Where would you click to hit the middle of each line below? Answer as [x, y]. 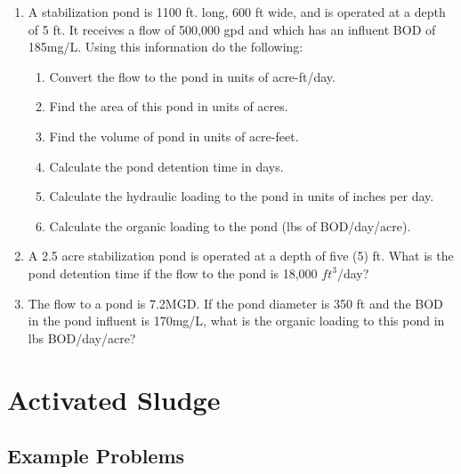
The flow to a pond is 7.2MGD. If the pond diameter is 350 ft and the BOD [235, 303]
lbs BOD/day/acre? [82, 337]
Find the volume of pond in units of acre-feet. [174, 136]
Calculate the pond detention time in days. [166, 166]
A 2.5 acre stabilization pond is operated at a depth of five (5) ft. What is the [241, 256]
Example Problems [96, 456]
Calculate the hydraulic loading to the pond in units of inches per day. [242, 196]
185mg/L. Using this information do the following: [166, 47]
